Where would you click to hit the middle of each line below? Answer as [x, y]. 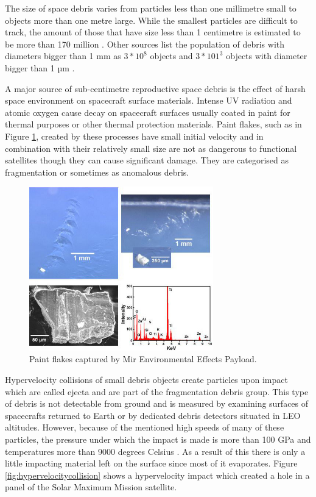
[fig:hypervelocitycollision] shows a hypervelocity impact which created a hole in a [157, 475]
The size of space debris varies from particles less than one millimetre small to [151, 8]
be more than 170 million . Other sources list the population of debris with [145, 44]
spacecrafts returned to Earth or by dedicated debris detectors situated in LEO [153, 415]
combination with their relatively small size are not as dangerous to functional [151, 148]
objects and [171, 56]
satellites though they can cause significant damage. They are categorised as [147, 160]
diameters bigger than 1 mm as [63, 56]
